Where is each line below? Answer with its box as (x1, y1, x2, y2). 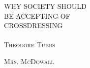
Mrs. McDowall (4, 56, 54, 66)
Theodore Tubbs (4, 39, 55, 50)
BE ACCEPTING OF (4, 10, 70, 21)
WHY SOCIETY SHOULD (4, 1, 87, 11)
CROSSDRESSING (4, 20, 63, 31)
